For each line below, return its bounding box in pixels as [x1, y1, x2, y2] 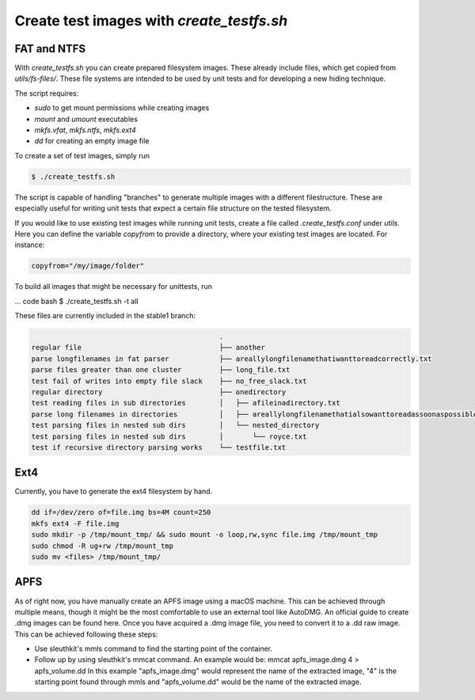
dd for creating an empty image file [34, 136, 150, 146]
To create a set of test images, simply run [14, 150, 150, 160]
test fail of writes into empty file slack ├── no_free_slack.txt [31, 376, 307, 386]
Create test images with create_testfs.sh [14, 12, 288, 29]
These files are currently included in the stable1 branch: [14, 311, 196, 321]
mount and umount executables [34, 114, 139, 124]
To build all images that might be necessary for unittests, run [14, 282, 213, 291]
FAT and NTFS [14, 42, 86, 55]
